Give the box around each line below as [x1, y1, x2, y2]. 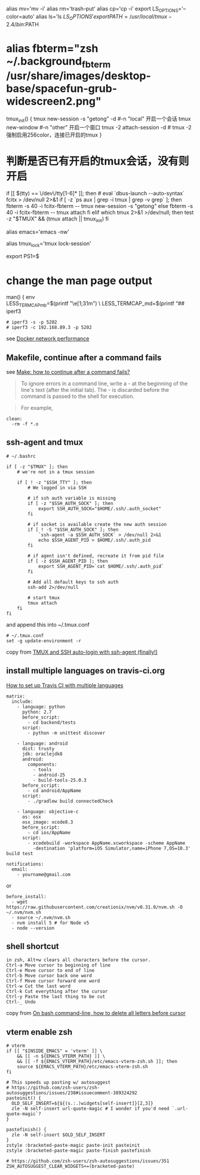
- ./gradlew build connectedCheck [27, 798, 113, 804]
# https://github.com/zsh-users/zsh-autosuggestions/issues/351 [6, 1158, 170, 1164]
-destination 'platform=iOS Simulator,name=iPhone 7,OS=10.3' [32, 845, 191, 851]
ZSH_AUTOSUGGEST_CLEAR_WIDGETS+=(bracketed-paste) [6, 1164, 135, 1170]
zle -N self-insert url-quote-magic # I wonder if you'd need [11, 1105, 170, 1112]
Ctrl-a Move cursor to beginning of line [6, 962, 111, 968]
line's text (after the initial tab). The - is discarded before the [20, 386, 169, 393]
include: [11, 698, 33, 705]
